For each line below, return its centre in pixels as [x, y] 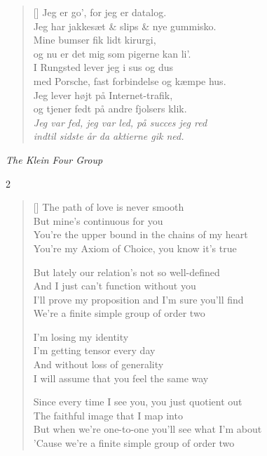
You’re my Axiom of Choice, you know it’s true [135, 248]
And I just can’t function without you [115, 286]
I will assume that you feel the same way [121, 378]
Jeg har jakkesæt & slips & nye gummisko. [125, 26]
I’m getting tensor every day [94, 350]
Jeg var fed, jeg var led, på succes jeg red [120, 122]
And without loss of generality [98, 364]
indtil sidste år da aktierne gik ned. [109, 136]
